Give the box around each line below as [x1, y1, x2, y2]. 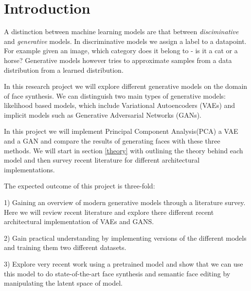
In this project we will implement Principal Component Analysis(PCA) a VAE [4, 126, 238, 136]
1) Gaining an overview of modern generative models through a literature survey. [4, 197, 246, 208]
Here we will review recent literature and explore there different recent [4, 207, 214, 217]
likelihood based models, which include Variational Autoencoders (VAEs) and [4, 100, 235, 110]
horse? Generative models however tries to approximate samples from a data [4, 55, 232, 65]
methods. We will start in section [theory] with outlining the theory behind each [4, 145, 243, 155]
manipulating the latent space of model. [4, 278, 123, 288]
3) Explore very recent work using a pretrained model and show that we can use [4, 259, 243, 269]
